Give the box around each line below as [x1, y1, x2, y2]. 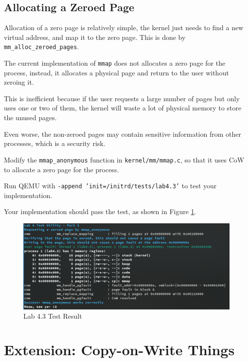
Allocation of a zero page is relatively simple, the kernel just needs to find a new [4, 22, 244, 33]
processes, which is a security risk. [4, 138, 106, 148]
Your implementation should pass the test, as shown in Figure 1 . [4, 206, 196, 217]
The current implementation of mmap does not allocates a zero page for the [4, 58, 226, 68]
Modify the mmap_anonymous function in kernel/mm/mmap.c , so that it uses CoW [4, 154, 245, 164]
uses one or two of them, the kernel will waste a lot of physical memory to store [4, 103, 242, 113]
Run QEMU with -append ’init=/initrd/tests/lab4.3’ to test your [4, 181, 217, 191]
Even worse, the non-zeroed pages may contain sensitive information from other [4, 128, 241, 139]
